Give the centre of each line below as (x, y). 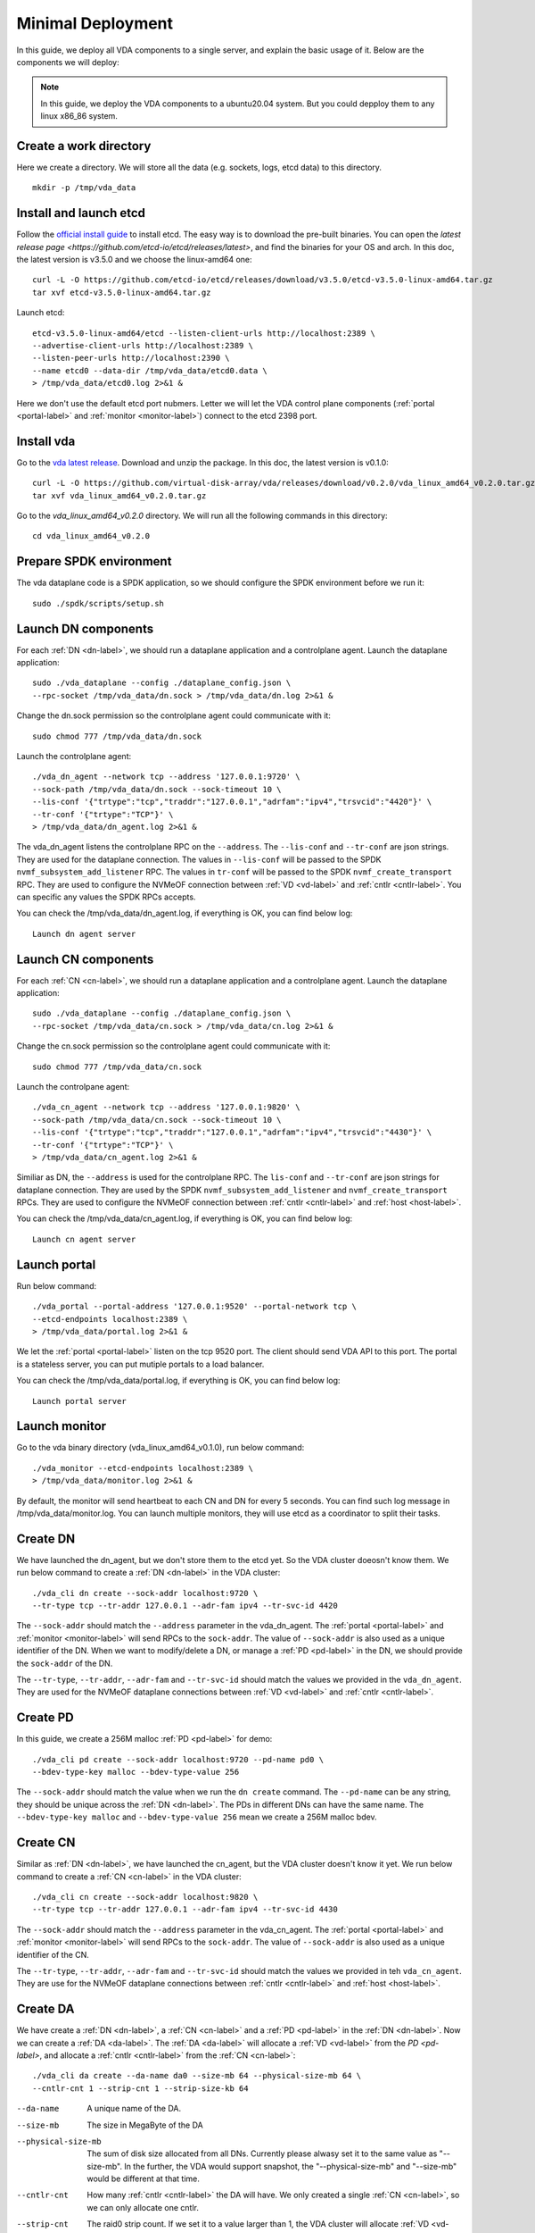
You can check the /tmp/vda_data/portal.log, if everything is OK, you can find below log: (178, 1381)
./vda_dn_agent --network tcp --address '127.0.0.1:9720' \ (166, 777)
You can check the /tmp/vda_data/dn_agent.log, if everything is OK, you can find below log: (185, 913)
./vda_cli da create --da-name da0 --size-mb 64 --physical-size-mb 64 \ (197, 2076)
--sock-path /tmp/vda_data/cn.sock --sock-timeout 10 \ (157, 1120)
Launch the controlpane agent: (73, 1086)
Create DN (46, 1539)
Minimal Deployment (95, 23)
